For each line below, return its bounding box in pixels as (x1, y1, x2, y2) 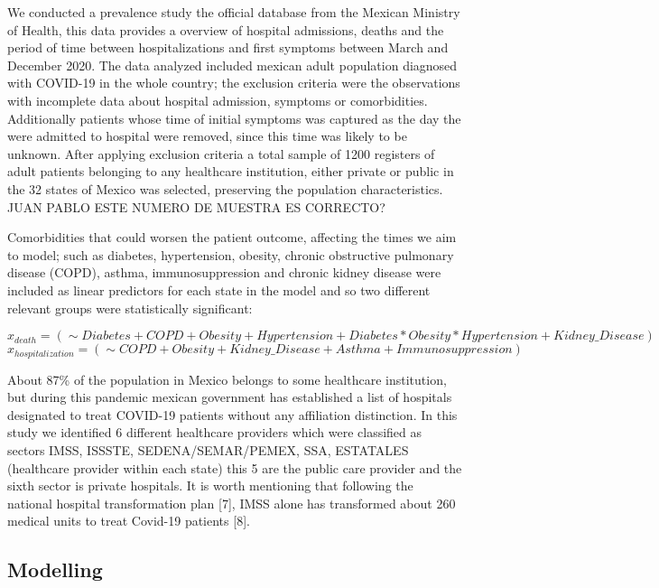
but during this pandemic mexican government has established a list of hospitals (7, 387, 452, 406)
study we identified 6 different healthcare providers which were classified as (7, 423, 422, 442)
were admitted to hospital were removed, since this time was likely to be (7, 126, 407, 145)
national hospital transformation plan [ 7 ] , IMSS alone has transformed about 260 (7, 493, 456, 512)
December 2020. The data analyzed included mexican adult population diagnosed (7, 55, 458, 74)
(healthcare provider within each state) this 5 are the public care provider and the (7, 458, 462, 477)
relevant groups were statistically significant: (7, 298, 253, 317)
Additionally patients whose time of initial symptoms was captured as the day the (7, 108, 461, 127)
